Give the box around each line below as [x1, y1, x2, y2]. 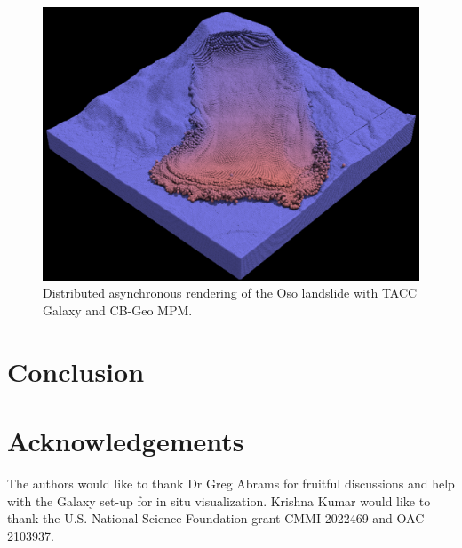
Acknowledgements [7, 422, 244, 458]
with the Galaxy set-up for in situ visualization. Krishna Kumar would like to [7, 491, 431, 510]
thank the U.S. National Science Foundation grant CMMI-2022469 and [7, 509, 393, 528]
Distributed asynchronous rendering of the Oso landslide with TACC [43, 283, 418, 302]
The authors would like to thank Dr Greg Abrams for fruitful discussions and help [7, 473, 455, 492]
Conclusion [7, 353, 145, 389]
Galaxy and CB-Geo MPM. [43, 300, 193, 319]
